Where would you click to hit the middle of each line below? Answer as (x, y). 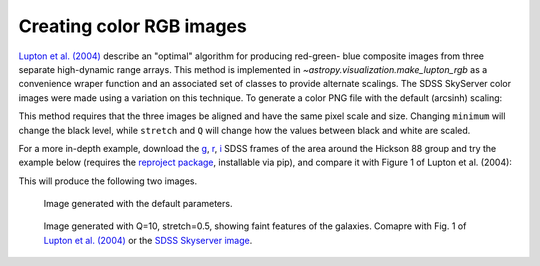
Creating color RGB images (132, 26)
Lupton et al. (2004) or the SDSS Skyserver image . (148, 240)
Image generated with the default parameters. (138, 204)
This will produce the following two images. (108, 181)
